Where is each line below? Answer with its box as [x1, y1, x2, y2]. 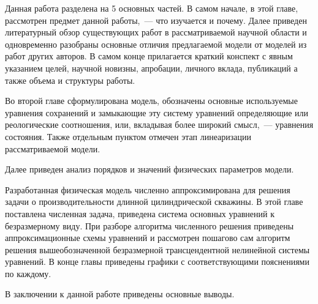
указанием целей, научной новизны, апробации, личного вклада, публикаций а [5, 61, 298, 74]
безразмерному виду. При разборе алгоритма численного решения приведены [5, 219, 294, 232]
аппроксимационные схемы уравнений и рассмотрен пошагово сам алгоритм [5, 231, 290, 244]
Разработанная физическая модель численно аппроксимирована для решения [5, 183, 290, 196]
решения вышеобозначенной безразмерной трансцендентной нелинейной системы [5, 243, 310, 256]
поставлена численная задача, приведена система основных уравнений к [5, 207, 274, 220]
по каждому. [5, 267, 51, 280]
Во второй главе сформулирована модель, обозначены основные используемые [5, 94, 298, 107]
